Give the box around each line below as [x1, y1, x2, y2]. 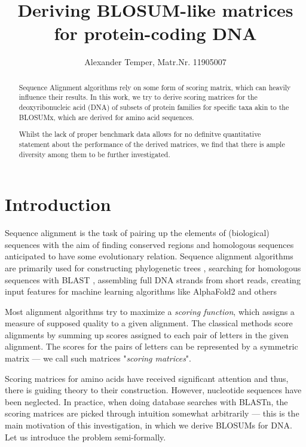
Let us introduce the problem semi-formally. [5, 430, 166, 443]
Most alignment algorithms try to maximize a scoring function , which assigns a [5, 305, 295, 317]
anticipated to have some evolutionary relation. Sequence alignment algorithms [5, 250, 293, 262]
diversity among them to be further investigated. [19, 149, 170, 159]
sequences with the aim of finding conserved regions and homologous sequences [5, 238, 294, 250]
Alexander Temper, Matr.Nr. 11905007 [84, 56, 227, 68]
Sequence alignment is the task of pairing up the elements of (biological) [5, 226, 270, 239]
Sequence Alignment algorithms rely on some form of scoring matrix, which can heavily [19, 82, 291, 92]
